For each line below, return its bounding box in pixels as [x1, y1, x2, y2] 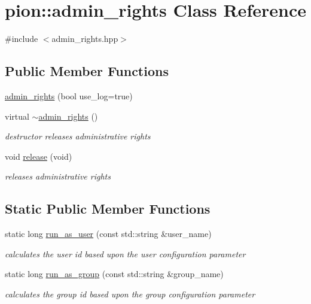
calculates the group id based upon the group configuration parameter [5, 287, 255, 300]
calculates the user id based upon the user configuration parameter [5, 247, 246, 260]
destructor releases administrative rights [5, 130, 151, 142]
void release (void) [5, 150, 72, 162]
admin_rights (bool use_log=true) [5, 89, 133, 102]
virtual [5, 110, 29, 122]
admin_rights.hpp [51, 32, 118, 45]
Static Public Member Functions [5, 199, 211, 218]
